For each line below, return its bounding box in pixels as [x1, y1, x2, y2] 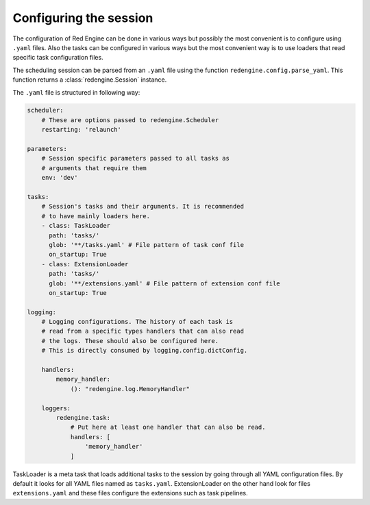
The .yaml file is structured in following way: [12, 88, 140, 96]
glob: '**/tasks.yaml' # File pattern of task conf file [49, 241, 245, 248]
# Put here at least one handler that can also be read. [70, 423, 266, 432]
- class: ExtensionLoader [41, 260, 129, 268]
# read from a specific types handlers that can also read [41, 327, 245, 336]
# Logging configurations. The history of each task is [41, 318, 234, 326]
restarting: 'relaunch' [41, 126, 121, 134]
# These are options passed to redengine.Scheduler [41, 116, 219, 124]
